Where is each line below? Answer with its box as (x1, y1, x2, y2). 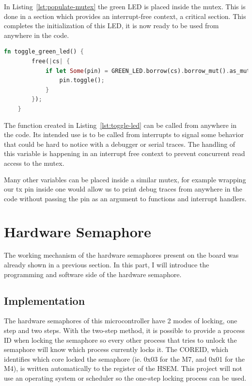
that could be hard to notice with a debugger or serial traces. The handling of (4, 139, 236, 149)
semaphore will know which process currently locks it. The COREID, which (4, 344, 229, 354)
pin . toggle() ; (59, 77, 105, 84)
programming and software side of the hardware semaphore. (4, 269, 182, 279)
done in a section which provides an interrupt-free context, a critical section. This (4, 11, 246, 21)
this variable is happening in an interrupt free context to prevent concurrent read (4, 148, 245, 158)
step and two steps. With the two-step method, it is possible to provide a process (4, 325, 245, 335)
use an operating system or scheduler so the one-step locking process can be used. (4, 372, 247, 383)
